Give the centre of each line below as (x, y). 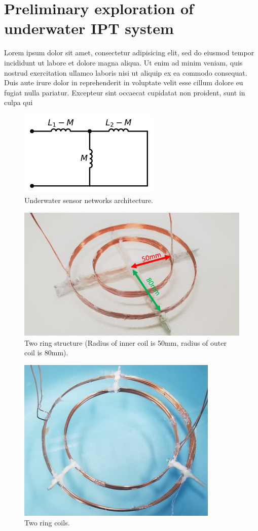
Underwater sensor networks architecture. (89, 200)
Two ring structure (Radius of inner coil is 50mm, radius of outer (125, 342)
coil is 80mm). (46, 353)
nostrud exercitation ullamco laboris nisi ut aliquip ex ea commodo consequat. (126, 72)
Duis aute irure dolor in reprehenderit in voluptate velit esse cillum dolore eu (124, 82)
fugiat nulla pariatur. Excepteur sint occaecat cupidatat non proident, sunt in (125, 92)
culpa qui (19, 102)
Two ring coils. (47, 523)
